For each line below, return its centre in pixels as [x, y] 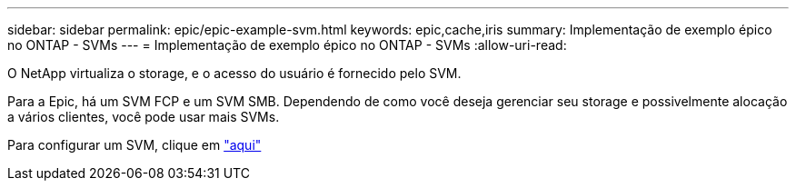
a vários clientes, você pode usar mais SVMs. [144, 117]
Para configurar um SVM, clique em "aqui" [134, 145]
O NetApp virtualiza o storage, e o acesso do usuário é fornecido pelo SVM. [234, 73]
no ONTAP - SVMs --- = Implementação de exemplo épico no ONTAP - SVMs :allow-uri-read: [287, 45]
